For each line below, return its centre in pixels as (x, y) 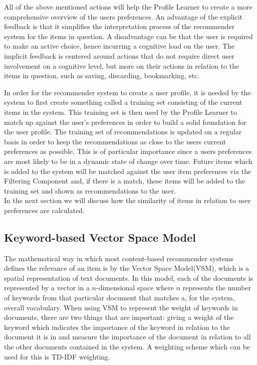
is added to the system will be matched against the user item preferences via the (128, 171)
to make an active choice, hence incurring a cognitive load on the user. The (119, 46)
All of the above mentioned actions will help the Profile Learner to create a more (128, 7)
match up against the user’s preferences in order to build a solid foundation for (125, 122)
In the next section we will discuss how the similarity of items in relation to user (127, 200)
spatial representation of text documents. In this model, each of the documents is (129, 278)
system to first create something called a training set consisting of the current (123, 102)
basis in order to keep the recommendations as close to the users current (115, 141)
